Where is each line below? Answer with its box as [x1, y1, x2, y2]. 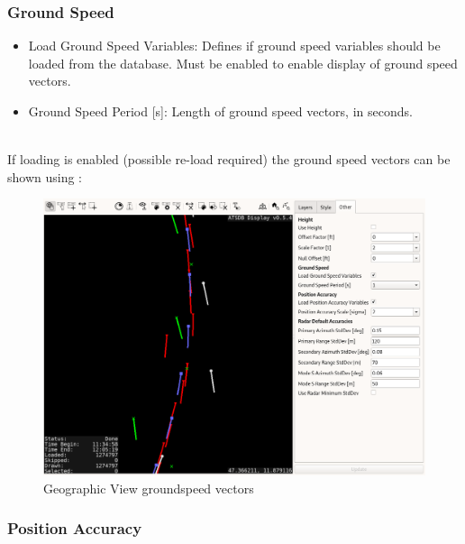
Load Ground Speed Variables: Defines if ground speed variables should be [28, 36, 441, 55]
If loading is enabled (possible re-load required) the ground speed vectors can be [7, 150, 451, 169]
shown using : [7, 167, 82, 186]
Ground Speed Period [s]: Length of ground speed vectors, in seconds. [28, 102, 413, 120]
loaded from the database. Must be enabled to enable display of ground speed [28, 53, 458, 72]
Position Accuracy [7, 517, 142, 539]
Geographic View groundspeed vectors [43, 478, 254, 497]
